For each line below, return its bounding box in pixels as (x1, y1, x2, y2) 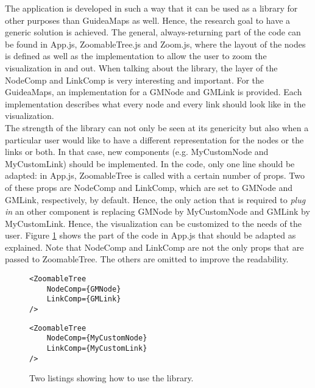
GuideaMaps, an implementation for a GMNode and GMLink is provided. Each (5, 85, 302, 98)
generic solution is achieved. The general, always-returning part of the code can (5, 26, 301, 38)
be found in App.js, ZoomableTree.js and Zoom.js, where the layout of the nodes (5, 37, 306, 50)
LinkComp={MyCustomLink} (46, 344, 147, 353)
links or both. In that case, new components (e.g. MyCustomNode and (5, 145, 269, 158)
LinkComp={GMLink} (46, 295, 121, 304)
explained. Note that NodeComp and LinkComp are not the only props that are (5, 240, 304, 253)
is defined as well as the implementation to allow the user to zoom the (5, 49, 267, 62)
